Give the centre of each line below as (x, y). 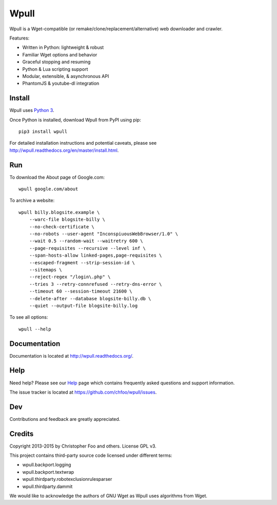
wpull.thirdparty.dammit (47, 486)
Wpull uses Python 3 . (32, 110)
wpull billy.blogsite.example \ (59, 212)
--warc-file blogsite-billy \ (67, 220)
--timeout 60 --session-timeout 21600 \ (81, 292)
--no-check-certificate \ (62, 227)
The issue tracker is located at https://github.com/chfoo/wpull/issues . (83, 392)
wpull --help (35, 329)
